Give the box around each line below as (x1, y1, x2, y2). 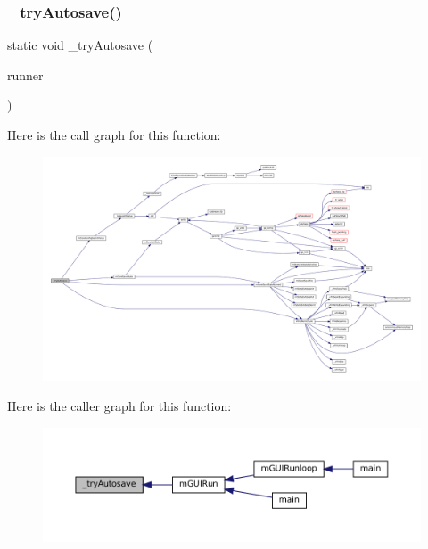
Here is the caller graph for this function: (7, 396, 232, 414)
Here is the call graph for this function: (7, 126, 221, 143)
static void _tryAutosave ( (7, 36, 153, 54)
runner (7, 65, 44, 84)
